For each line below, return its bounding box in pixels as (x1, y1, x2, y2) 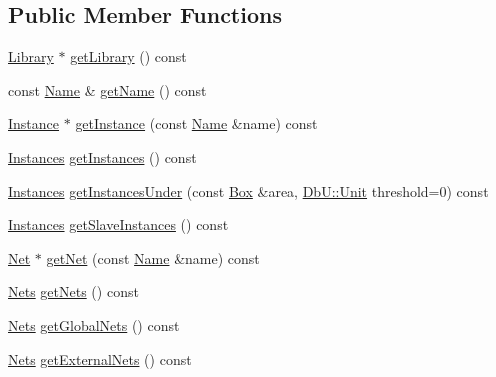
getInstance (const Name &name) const (75, 113, 318, 134)
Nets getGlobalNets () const (8, 314, 180, 335)
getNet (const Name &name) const (46, 247, 260, 268)
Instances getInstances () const (8, 146, 197, 167)
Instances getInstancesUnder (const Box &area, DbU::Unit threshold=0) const (8, 180, 489, 201)
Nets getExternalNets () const (8, 348, 192, 369)
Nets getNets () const (8, 281, 139, 302)
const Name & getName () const (8, 79, 207, 100)
